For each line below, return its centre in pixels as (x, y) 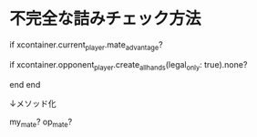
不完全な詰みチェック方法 (106, 19)
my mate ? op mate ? (41, 122)
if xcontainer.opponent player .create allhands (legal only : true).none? (128, 65)
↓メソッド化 (33, 103)
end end (25, 84)
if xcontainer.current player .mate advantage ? (86, 45)
